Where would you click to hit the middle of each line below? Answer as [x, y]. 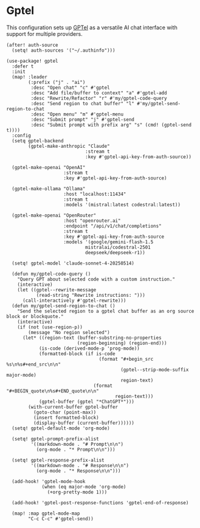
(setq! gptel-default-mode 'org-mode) [61, 428]
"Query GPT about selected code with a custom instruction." [96, 279]
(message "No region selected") [69, 332]
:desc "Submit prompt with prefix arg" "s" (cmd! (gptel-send [111, 125]
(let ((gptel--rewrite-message [57, 290]
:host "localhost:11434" [95, 194]
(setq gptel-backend [38, 141]
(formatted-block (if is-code [77, 353]
